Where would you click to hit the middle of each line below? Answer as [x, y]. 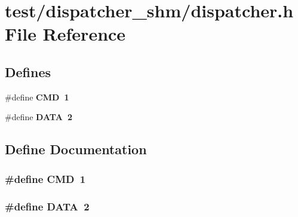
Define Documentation [76, 149]
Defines [28, 71]
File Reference [65, 34]
